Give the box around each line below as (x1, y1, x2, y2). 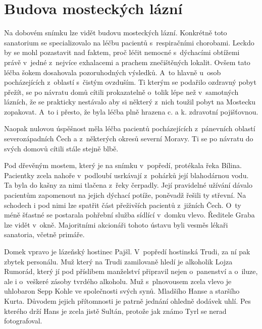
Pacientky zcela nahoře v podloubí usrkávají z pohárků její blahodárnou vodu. (4, 170, 249, 180)
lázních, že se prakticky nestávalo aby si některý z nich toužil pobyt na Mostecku (4, 96, 256, 107)
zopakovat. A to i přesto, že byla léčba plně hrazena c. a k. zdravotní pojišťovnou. (4, 106, 258, 117)
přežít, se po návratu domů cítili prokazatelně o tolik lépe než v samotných (4, 86, 239, 97)
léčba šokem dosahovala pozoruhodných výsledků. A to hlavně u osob (4, 67, 221, 77)
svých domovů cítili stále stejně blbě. (4, 143, 119, 153)
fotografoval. (4, 315, 42, 326)
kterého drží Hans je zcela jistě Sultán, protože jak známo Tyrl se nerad (4, 305, 227, 316)
